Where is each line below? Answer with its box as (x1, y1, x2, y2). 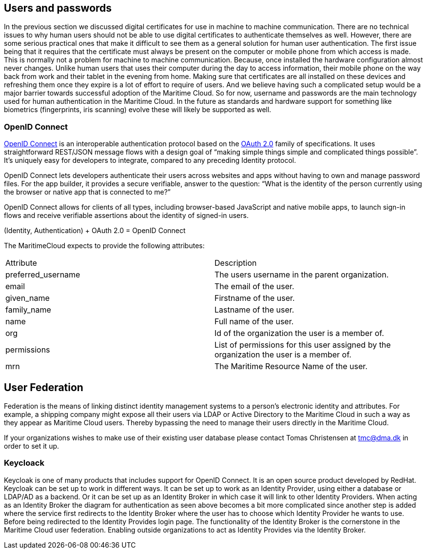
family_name (5, 305, 51, 315)
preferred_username (5, 270, 80, 280)
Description (214, 258, 257, 268)
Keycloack (4, 458, 44, 468)
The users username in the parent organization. (214, 270, 389, 280)
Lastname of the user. (214, 305, 294, 315)
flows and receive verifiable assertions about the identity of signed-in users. (4, 211, 249, 220)
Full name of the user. (214, 316, 294, 327)
